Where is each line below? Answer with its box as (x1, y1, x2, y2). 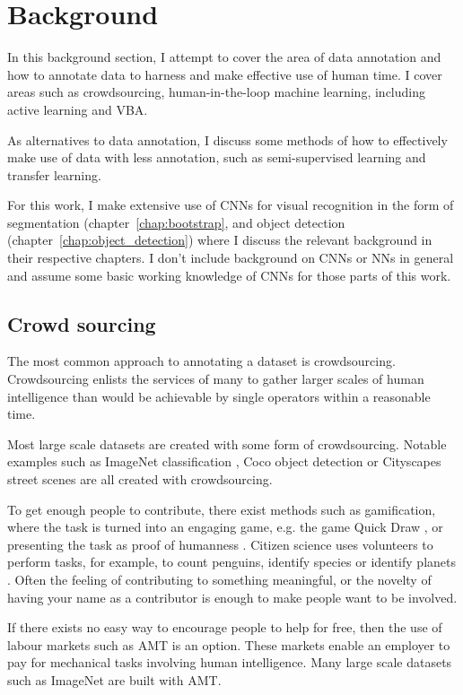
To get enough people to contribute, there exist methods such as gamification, (7, 500, 436, 518)
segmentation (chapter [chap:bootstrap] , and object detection (7, 213, 345, 231)
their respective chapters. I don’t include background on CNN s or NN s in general (7, 248, 454, 267)
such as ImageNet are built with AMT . (7, 670, 222, 689)
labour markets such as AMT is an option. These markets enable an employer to (7, 635, 450, 654)
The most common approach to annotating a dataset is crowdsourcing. (7, 352, 396, 370)
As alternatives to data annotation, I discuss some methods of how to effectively (7, 130, 448, 149)
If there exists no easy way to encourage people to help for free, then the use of (7, 618, 442, 637)
